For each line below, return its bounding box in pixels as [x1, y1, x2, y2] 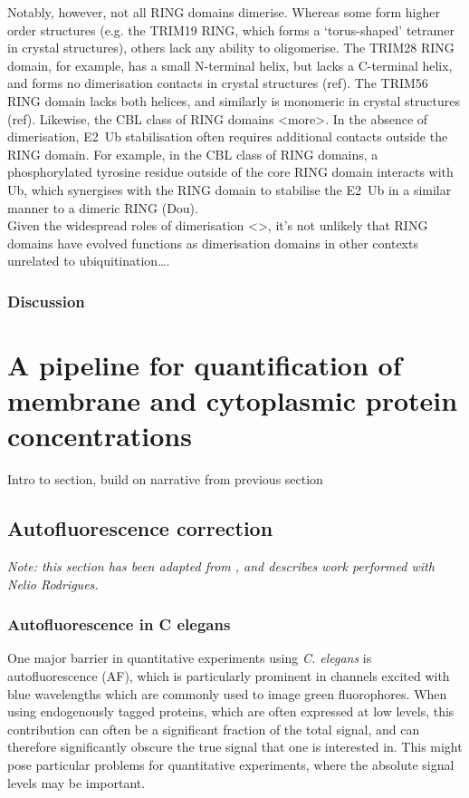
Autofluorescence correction [7, 514, 273, 542]
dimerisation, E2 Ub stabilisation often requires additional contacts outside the [7, 127, 448, 146]
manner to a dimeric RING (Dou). [7, 198, 198, 217]
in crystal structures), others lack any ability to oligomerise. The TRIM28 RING [7, 38, 455, 57]
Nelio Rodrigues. [7, 574, 99, 593]
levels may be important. [7, 773, 146, 792]
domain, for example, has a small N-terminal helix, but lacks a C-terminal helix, [7, 55, 453, 74]
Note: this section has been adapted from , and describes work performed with [7, 557, 435, 576]
